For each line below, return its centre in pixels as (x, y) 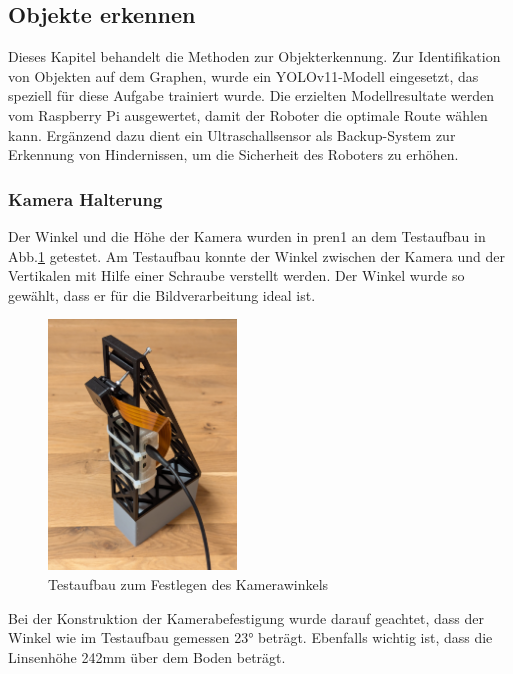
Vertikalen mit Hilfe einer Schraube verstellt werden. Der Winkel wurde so (236, 275)
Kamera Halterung (85, 198)
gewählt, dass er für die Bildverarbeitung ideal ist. (162, 294)
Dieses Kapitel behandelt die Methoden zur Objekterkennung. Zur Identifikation (254, 56)
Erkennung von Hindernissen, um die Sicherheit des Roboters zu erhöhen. (233, 154)
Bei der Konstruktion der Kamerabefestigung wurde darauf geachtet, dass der (246, 617)
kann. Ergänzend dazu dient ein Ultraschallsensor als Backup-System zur (232, 134)
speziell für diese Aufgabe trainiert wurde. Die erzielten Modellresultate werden (251, 95)
